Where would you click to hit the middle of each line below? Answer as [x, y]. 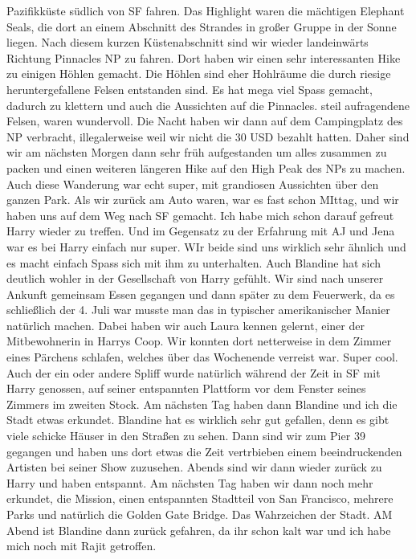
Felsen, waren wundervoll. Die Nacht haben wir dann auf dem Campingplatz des [205, 121]
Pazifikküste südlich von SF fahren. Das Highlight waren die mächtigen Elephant [206, 10]
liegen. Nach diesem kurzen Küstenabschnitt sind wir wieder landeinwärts [188, 42]
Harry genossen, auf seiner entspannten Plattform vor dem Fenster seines [186, 388]
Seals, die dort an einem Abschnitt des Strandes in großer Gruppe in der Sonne [202, 26]
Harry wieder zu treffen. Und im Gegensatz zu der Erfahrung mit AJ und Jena [201, 231]
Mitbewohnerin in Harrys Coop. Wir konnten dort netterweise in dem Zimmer [199, 341]
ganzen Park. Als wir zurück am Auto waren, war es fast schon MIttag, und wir [203, 200]
